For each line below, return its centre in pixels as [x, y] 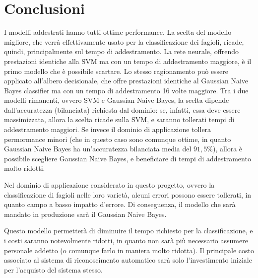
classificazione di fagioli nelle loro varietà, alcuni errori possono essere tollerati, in [128, 194]
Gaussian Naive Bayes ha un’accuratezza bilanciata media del [98, 149]
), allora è [227, 149]
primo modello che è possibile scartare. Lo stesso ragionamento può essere [116, 71]
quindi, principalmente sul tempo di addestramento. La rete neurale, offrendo [122, 51]
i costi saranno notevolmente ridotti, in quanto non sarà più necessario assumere [126, 240]
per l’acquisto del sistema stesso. [53, 269]
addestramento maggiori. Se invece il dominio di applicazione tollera [108, 129]
